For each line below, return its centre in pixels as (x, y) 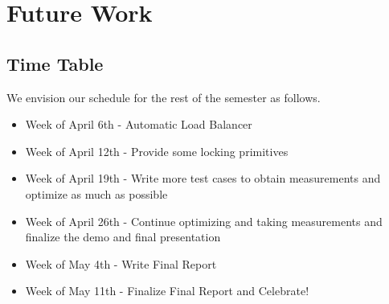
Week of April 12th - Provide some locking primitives (157, 151)
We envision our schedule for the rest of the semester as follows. (164, 97)
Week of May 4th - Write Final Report (121, 263)
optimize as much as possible (96, 193)
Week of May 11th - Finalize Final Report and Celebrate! (167, 291)
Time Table (55, 63)
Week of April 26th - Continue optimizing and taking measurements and (204, 221)
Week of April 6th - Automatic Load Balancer (139, 124)
